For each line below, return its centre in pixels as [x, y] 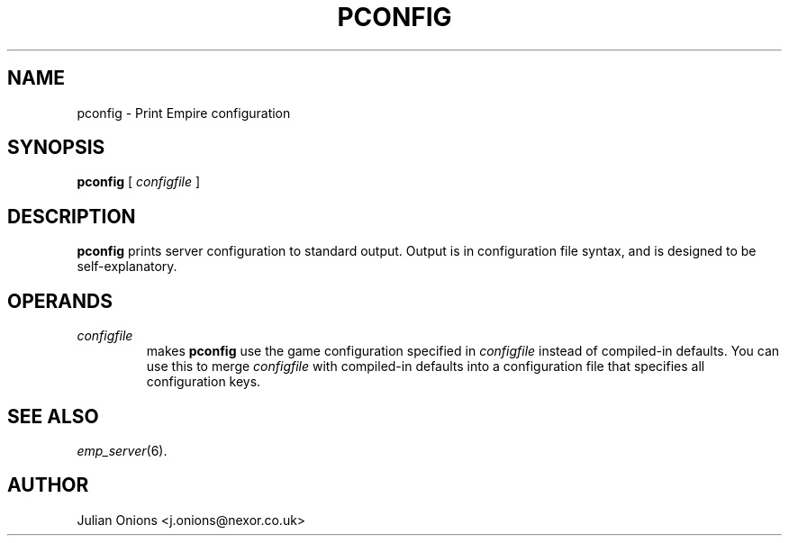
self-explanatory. [127, 267]
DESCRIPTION [72, 216]
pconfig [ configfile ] [139, 182]
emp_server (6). [122, 450]
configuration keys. [204, 382]
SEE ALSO [53, 416]
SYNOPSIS [56, 148]
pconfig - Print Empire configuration [184, 113]
